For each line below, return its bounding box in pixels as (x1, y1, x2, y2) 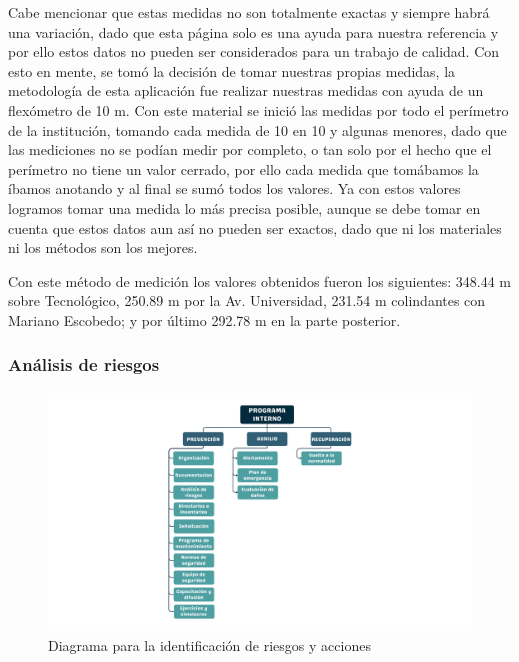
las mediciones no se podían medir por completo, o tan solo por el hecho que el (8, 139, 492, 160)
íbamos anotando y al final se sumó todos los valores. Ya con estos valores (8, 178, 461, 199)
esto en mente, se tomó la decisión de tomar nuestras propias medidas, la (8, 60, 456, 81)
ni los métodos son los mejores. (8, 237, 198, 258)
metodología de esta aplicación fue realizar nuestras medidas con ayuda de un (8, 80, 484, 101)
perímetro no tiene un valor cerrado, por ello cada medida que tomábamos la (8, 158, 479, 179)
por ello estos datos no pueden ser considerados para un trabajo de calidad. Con (8, 41, 500, 62)
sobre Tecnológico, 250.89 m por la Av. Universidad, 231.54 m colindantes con (8, 290, 486, 311)
